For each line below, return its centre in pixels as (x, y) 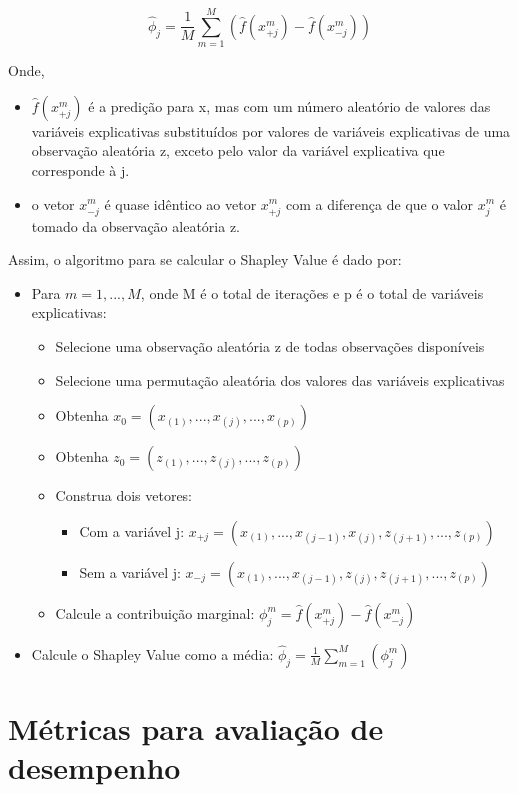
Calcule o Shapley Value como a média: (152, 653)
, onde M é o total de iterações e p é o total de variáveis (312, 292)
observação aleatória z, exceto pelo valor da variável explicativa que (238, 150)
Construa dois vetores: (124, 495)
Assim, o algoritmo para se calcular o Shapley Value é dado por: (205, 259)
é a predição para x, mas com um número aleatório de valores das (289, 105)
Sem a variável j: (130, 571)
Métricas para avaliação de (196, 728)
